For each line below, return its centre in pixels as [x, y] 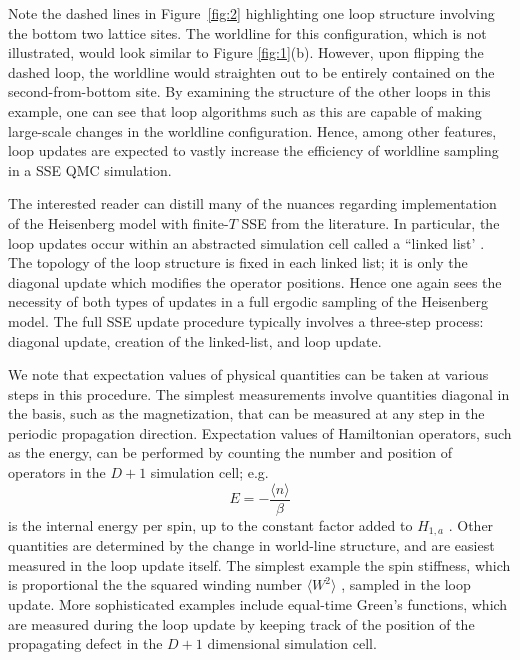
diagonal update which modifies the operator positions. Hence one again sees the [255, 281]
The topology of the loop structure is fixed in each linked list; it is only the [238, 262]
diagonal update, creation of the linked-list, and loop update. [195, 340]
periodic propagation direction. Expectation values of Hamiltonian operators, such [260, 432]
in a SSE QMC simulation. [90, 169]
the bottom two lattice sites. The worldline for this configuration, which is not [247, 32]
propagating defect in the [85, 643]
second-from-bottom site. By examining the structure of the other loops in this [249, 91]
